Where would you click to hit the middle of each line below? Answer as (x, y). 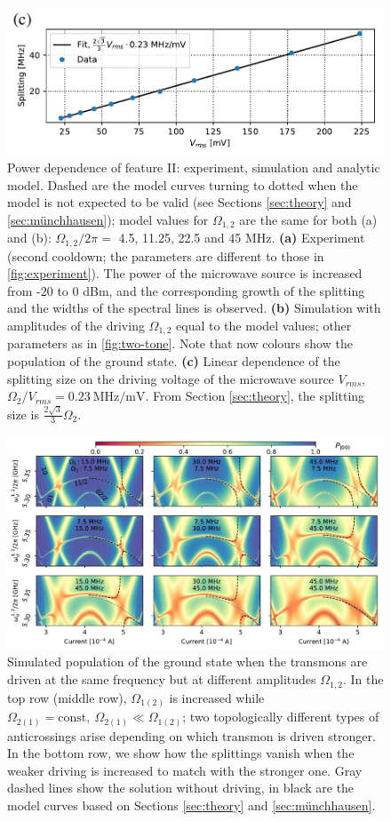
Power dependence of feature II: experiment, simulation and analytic (194, 167)
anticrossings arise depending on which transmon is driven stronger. (192, 735)
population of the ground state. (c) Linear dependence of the (174, 361)
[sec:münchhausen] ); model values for (108, 219)
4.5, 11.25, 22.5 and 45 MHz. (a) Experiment (242, 238)
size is (23, 414)
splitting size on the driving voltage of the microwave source (171, 378)
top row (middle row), (67, 697)
